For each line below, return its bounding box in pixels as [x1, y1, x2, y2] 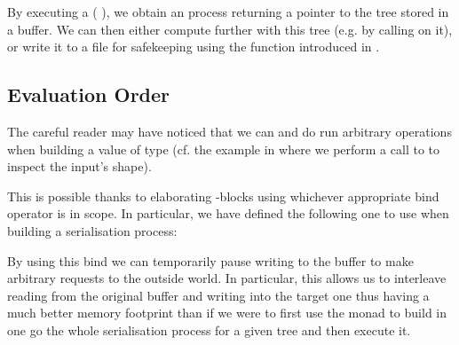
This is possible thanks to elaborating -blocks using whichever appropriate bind [7, 186, 439, 205]
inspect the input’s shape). [7, 157, 152, 176]
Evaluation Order [7, 81, 170, 108]
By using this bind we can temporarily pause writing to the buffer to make [7, 251, 414, 270]
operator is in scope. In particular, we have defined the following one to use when [7, 204, 449, 223]
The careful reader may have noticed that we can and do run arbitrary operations [7, 122, 452, 140]
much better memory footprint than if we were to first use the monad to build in [7, 303, 447, 322]
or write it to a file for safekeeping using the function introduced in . [7, 37, 380, 56]
